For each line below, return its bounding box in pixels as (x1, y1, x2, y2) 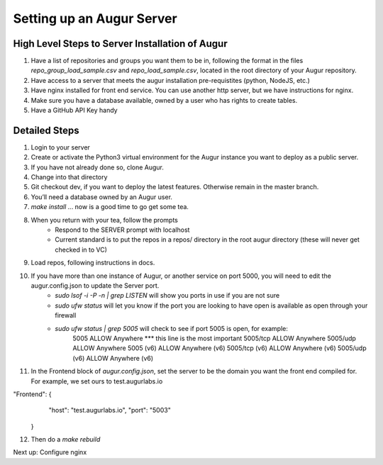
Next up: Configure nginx (13, 448, 87, 456)
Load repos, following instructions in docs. (30, 259, 155, 267)
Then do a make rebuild (30, 435, 101, 444)
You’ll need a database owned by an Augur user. (30, 192, 173, 201)
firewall (55, 311, 77, 320)
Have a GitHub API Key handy (30, 106, 118, 115)
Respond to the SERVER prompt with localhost (55, 225, 190, 234)
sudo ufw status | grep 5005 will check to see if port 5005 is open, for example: (55, 324, 289, 332)
